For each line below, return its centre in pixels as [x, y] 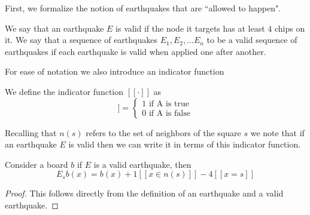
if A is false [169, 114]
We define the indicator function [64, 91]
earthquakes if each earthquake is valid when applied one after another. [136, 51]
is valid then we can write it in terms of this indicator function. [185, 144]
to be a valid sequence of [252, 40]
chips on [290, 28]
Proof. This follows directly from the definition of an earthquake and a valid [144, 193]
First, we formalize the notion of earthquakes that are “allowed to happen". [143, 8]
